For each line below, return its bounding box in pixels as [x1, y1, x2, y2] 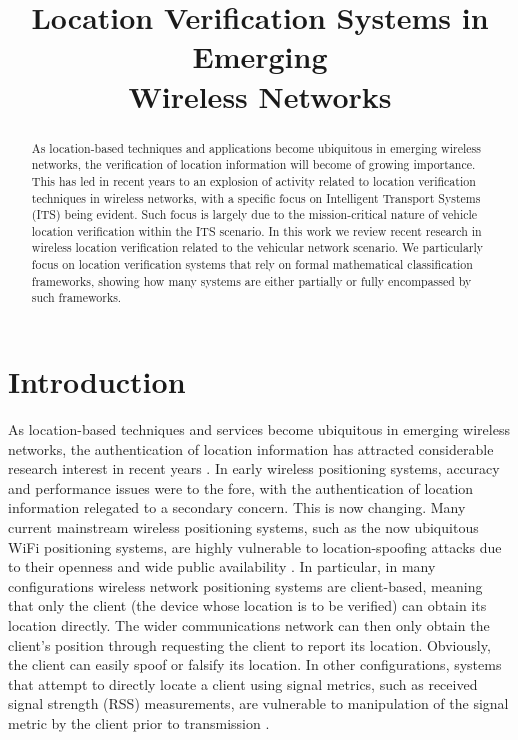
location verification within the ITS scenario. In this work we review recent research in [31, 222, 482, 239]
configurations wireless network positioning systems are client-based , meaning [8, 575, 483, 596]
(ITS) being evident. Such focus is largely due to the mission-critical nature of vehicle [31, 206, 478, 223]
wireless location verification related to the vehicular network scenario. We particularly [31, 239, 484, 256]
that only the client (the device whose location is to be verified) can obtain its [8, 595, 487, 616]
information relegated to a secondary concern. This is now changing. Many [8, 497, 466, 518]
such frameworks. [31, 289, 122, 306]
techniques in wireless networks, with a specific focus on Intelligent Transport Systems [31, 189, 481, 206]
